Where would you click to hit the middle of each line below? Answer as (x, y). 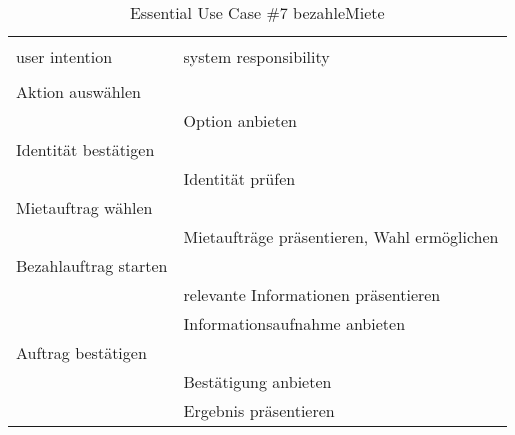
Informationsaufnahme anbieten (294, 323)
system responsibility (256, 56)
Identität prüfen (239, 178)
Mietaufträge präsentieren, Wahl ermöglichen (341, 236)
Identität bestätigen (85, 149)
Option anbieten (240, 120)
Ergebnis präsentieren (259, 410)
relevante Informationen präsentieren (312, 294)
